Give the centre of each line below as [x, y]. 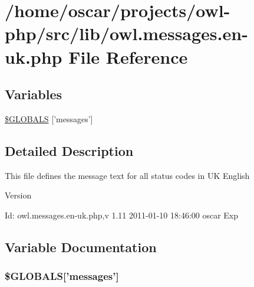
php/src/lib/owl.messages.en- [126, 33]
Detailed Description [69, 150]
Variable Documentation [81, 247]
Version [18, 195]
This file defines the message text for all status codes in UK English [127, 175]
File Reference [128, 56]
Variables [34, 94]
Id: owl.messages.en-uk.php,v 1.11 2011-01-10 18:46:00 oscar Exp [122, 215]
